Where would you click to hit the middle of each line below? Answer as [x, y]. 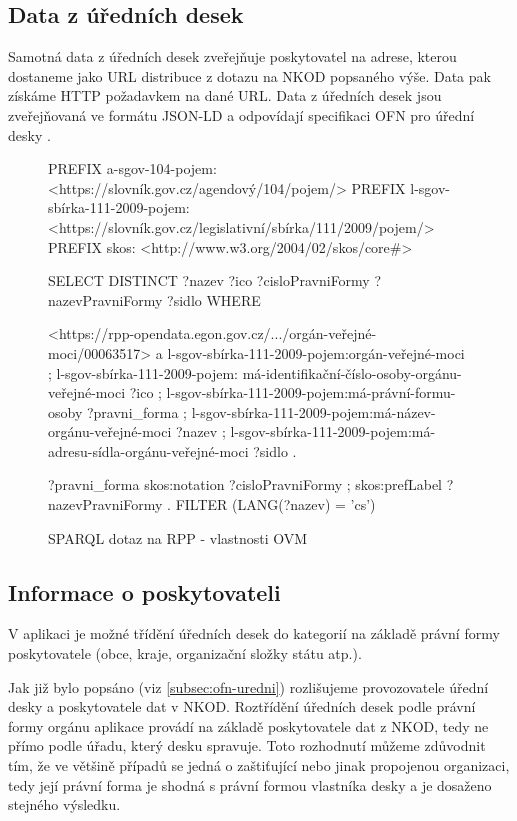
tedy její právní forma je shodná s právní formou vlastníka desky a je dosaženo [250, 784]
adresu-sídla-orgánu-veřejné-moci [148, 450]
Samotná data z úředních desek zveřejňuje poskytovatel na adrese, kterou [232, 56]
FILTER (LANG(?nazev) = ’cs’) [275, 504]
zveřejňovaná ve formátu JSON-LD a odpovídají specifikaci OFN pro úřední [241, 114]
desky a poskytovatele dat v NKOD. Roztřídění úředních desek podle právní [242, 706]
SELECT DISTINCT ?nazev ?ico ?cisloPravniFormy [209, 280]
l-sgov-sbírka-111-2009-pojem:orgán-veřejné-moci [316, 352]
